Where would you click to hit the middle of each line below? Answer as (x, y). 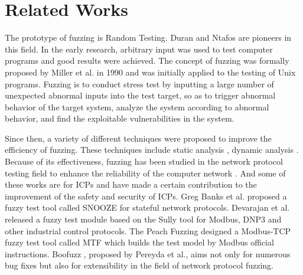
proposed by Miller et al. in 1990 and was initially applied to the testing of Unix (150, 72)
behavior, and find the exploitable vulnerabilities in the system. (120, 118)
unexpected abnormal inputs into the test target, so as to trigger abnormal (140, 95)
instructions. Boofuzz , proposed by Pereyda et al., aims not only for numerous (148, 253)
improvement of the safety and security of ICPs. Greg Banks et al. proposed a (146, 196)
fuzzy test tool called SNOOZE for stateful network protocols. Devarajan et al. (147, 207)
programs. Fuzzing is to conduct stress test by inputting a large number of (139, 84)
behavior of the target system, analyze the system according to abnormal (137, 107)
